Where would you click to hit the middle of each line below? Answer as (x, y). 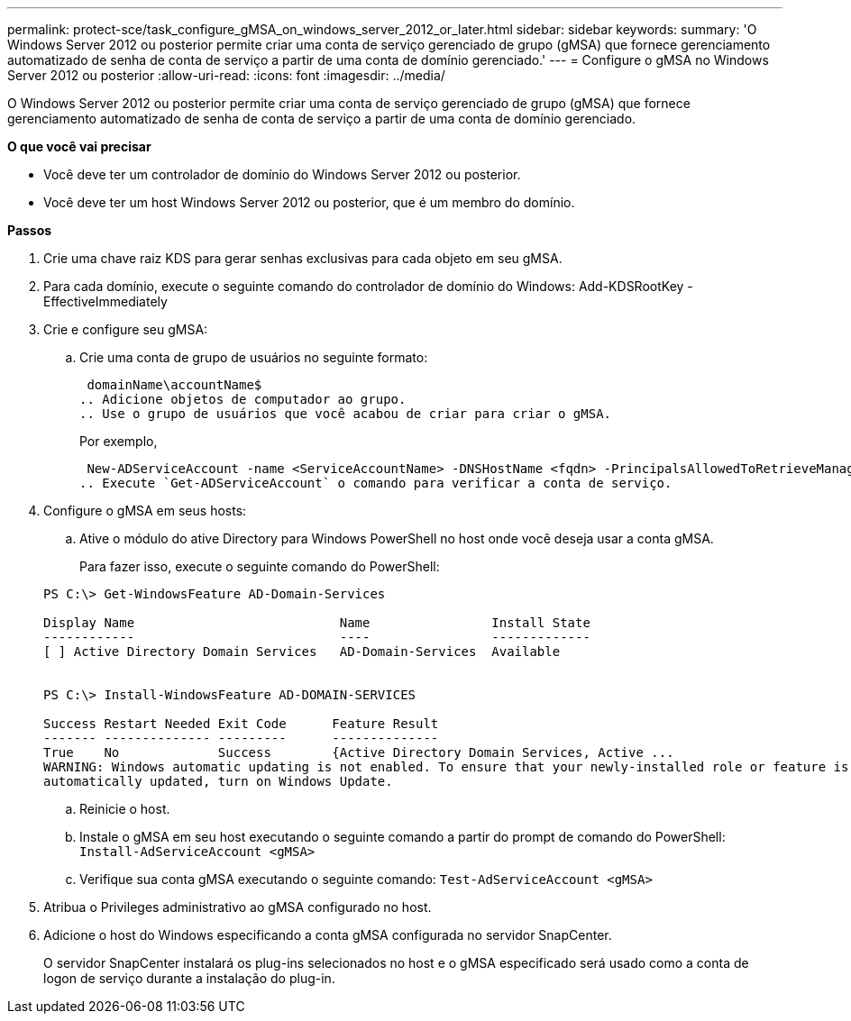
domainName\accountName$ (174, 385)
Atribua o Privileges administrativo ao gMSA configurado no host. (238, 907)
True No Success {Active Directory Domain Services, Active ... (359, 752)
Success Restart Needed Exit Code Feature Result (241, 724)
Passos (30, 230)
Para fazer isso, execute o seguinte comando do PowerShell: (260, 566)
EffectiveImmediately (105, 301)
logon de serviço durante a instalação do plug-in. (189, 978)
